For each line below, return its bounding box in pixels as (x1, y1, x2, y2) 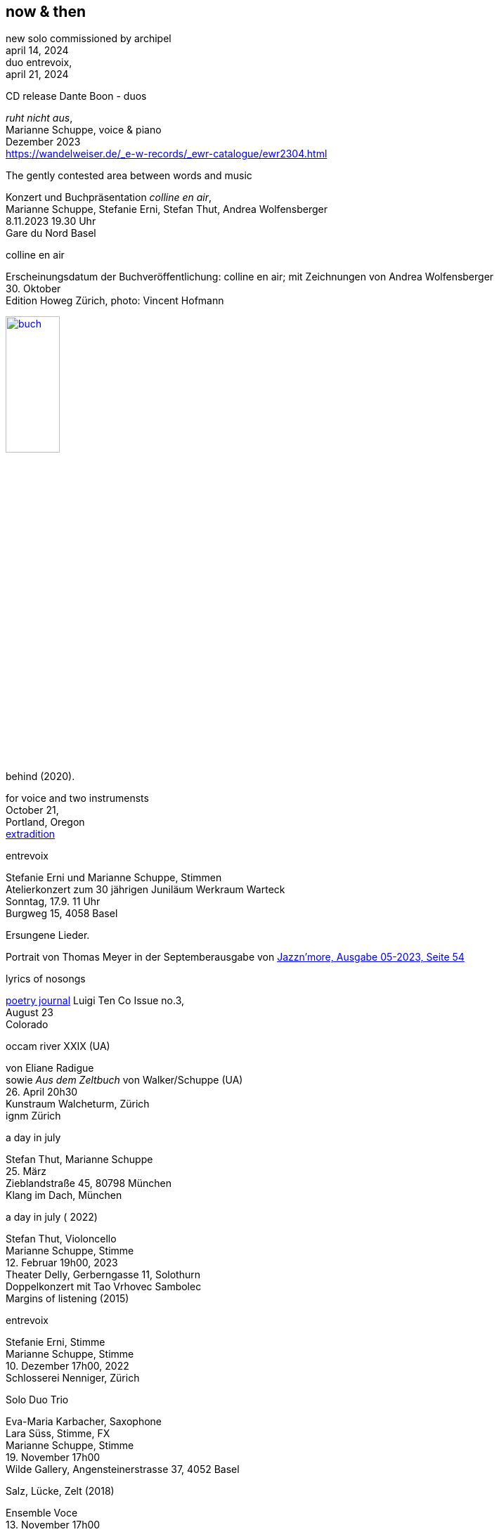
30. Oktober (6, 283, 61, 295)
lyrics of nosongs (6, 973, 86, 985)
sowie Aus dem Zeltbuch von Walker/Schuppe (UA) (6, 1074, 243, 1086)
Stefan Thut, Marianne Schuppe (6, 1153, 153, 1166)
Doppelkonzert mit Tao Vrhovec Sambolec (6, 1280, 202, 1293)
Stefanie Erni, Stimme (6, 1336, 105, 1349)
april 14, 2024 (6, 44, 69, 57)
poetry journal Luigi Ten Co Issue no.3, (6, 994, 185, 1007)
